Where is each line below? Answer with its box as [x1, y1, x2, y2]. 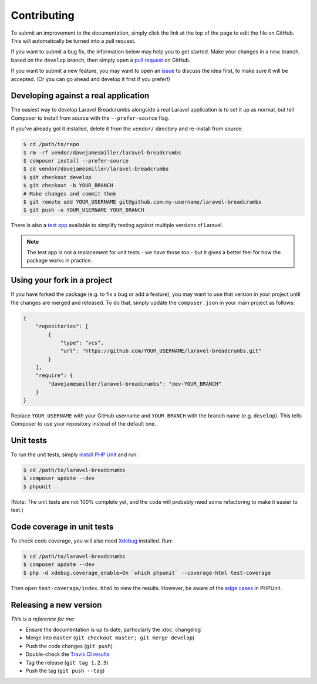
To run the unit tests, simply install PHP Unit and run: [11, 451, 138, 458]
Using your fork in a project [11, 275, 113, 285]
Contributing [11, 9, 75, 22]
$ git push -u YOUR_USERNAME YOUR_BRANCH [23, 207, 144, 214]
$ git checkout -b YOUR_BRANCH [23, 182, 114, 189]
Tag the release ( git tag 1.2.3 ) [25, 659, 109, 666]
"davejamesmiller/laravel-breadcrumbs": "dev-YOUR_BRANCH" [48, 380, 222, 387]
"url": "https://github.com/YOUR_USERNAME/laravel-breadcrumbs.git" [60, 348, 262, 355]
